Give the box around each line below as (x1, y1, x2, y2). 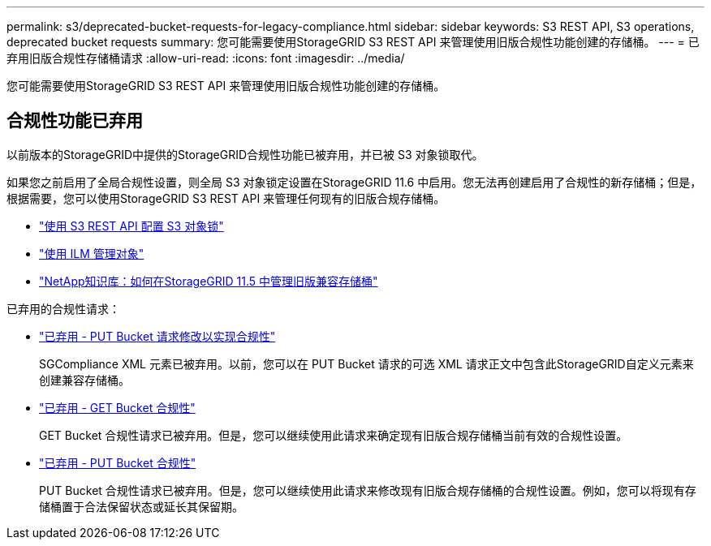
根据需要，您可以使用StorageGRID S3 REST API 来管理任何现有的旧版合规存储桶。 (6, 191, 446, 205)
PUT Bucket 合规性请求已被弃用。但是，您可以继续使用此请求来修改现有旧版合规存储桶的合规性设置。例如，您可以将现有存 (39, 483, 696, 497)
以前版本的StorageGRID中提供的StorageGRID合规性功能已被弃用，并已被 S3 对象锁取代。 (6, 147, 484, 161)
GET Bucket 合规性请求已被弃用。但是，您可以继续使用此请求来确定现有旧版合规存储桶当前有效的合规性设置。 (39, 428, 628, 442)
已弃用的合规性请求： (6, 301, 120, 316)
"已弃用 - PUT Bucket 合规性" (39, 455, 196, 470)
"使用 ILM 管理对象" (39, 246, 144, 260)
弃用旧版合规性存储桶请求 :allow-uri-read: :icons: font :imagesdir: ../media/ (6, 51, 405, 65)
